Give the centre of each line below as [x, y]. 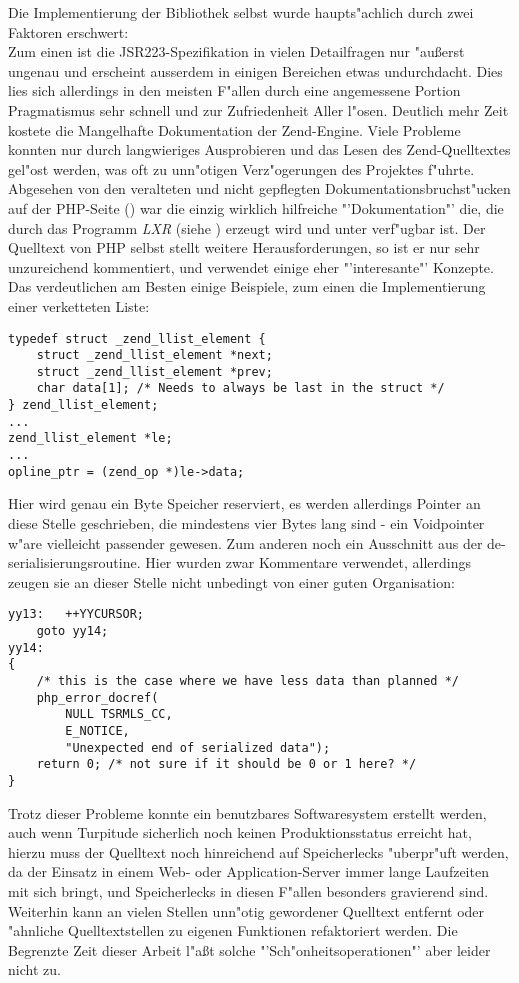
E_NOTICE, [97, 730]
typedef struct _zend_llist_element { [137, 338]
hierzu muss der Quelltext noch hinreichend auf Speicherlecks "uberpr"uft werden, [258, 851]
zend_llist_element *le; [90, 438]
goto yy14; [72, 631]
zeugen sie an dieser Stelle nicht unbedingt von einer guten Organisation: [231, 581]
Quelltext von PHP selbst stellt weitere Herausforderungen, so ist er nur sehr [244, 247]
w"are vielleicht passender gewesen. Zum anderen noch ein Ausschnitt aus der [245, 542]
